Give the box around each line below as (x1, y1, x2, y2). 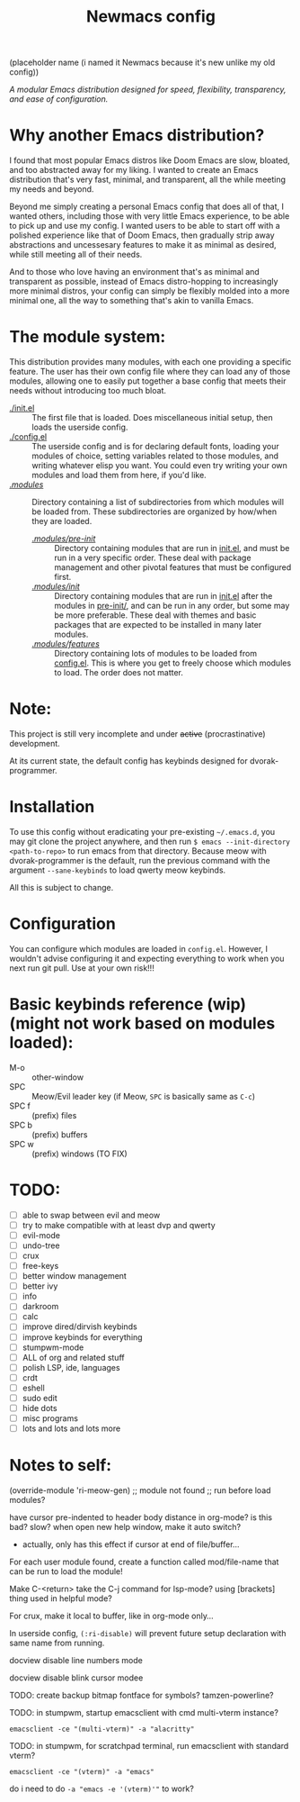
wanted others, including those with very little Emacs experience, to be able (9, 211, 290, 222)
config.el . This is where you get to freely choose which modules (54, 657, 292, 668)
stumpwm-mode (22, 1342, 84, 1353)
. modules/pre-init (31, 533, 96, 544)
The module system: (9, 327, 166, 348)
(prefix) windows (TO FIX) (31, 1148, 128, 1159)
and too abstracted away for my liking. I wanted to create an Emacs (9, 165, 259, 176)
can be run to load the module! (9, 1566, 123, 1577)
